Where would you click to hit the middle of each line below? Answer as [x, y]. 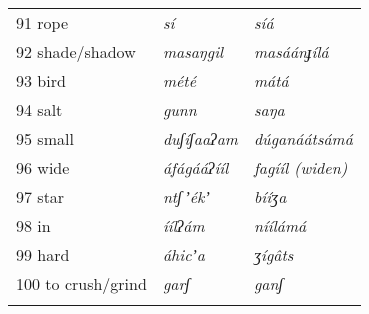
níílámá [280, 225]
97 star [40, 196]
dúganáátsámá [303, 138]
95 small [45, 138]
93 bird [41, 80]
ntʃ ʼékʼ [186, 196]
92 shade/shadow [76, 51]
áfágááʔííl [195, 167]
